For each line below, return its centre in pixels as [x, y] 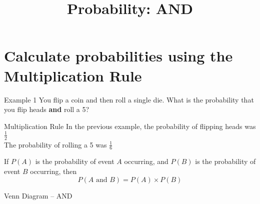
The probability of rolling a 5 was [55, 144]
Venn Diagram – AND [38, 195]
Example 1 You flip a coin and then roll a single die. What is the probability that [129, 99]
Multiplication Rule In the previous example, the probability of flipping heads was [130, 126]
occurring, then [53, 171]
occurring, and [146, 161]
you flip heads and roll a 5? [47, 109]
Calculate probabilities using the [118, 56]
